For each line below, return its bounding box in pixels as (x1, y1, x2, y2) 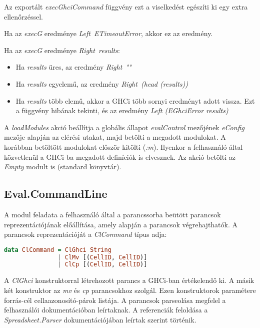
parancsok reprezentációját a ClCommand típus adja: (4, 229, 167, 239)
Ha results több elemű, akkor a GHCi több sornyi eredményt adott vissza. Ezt (15, 95, 255, 106)
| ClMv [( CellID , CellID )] (57, 253, 147, 261)
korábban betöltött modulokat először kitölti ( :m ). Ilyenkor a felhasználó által (4, 141, 243, 152)
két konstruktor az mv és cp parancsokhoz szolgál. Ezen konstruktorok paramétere (4, 284, 256, 295)
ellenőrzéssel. (4, 11, 43, 22)
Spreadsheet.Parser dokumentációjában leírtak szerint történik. (4, 314, 196, 324)
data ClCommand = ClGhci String (4, 246, 111, 253)
